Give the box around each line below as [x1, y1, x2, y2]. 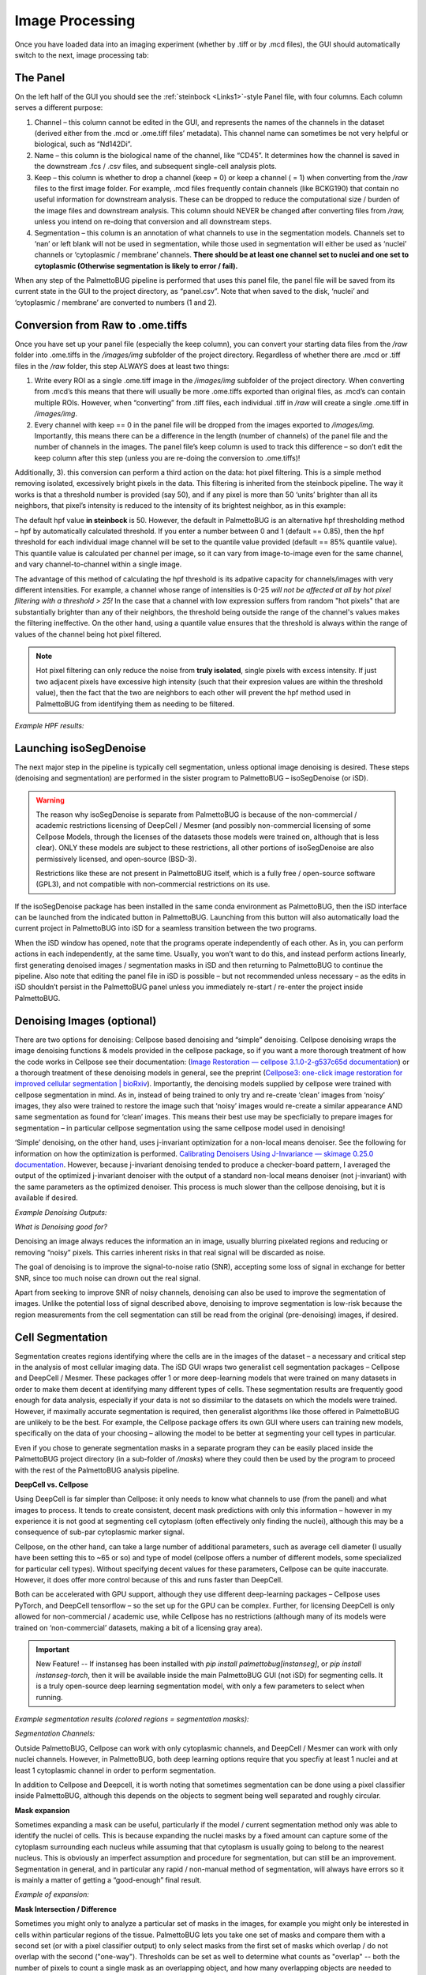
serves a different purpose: [14, 103, 103, 112]
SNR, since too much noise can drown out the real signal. [14, 1273, 201, 1283]
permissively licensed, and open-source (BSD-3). [35, 854, 197, 863]
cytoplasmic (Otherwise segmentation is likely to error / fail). [34, 261, 238, 270]
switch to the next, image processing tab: [14, 50, 149, 59]
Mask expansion [14, 1805, 70, 1815]
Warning [35, 795, 65, 805]
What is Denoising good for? [14, 1221, 108, 1232]
